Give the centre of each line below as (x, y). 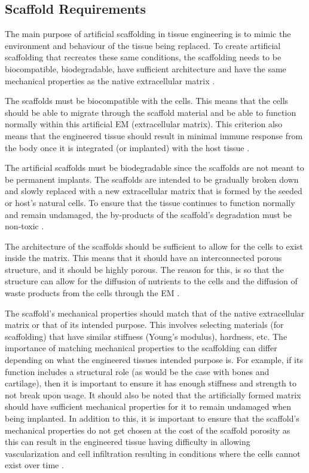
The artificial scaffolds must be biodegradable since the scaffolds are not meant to (154, 168)
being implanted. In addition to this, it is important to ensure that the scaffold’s (152, 418)
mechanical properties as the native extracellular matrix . (110, 80)
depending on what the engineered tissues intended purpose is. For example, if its (154, 360)
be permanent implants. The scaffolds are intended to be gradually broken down (152, 179)
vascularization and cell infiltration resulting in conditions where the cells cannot (153, 453)
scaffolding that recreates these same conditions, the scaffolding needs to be (143, 57)
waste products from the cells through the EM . (92, 293)
